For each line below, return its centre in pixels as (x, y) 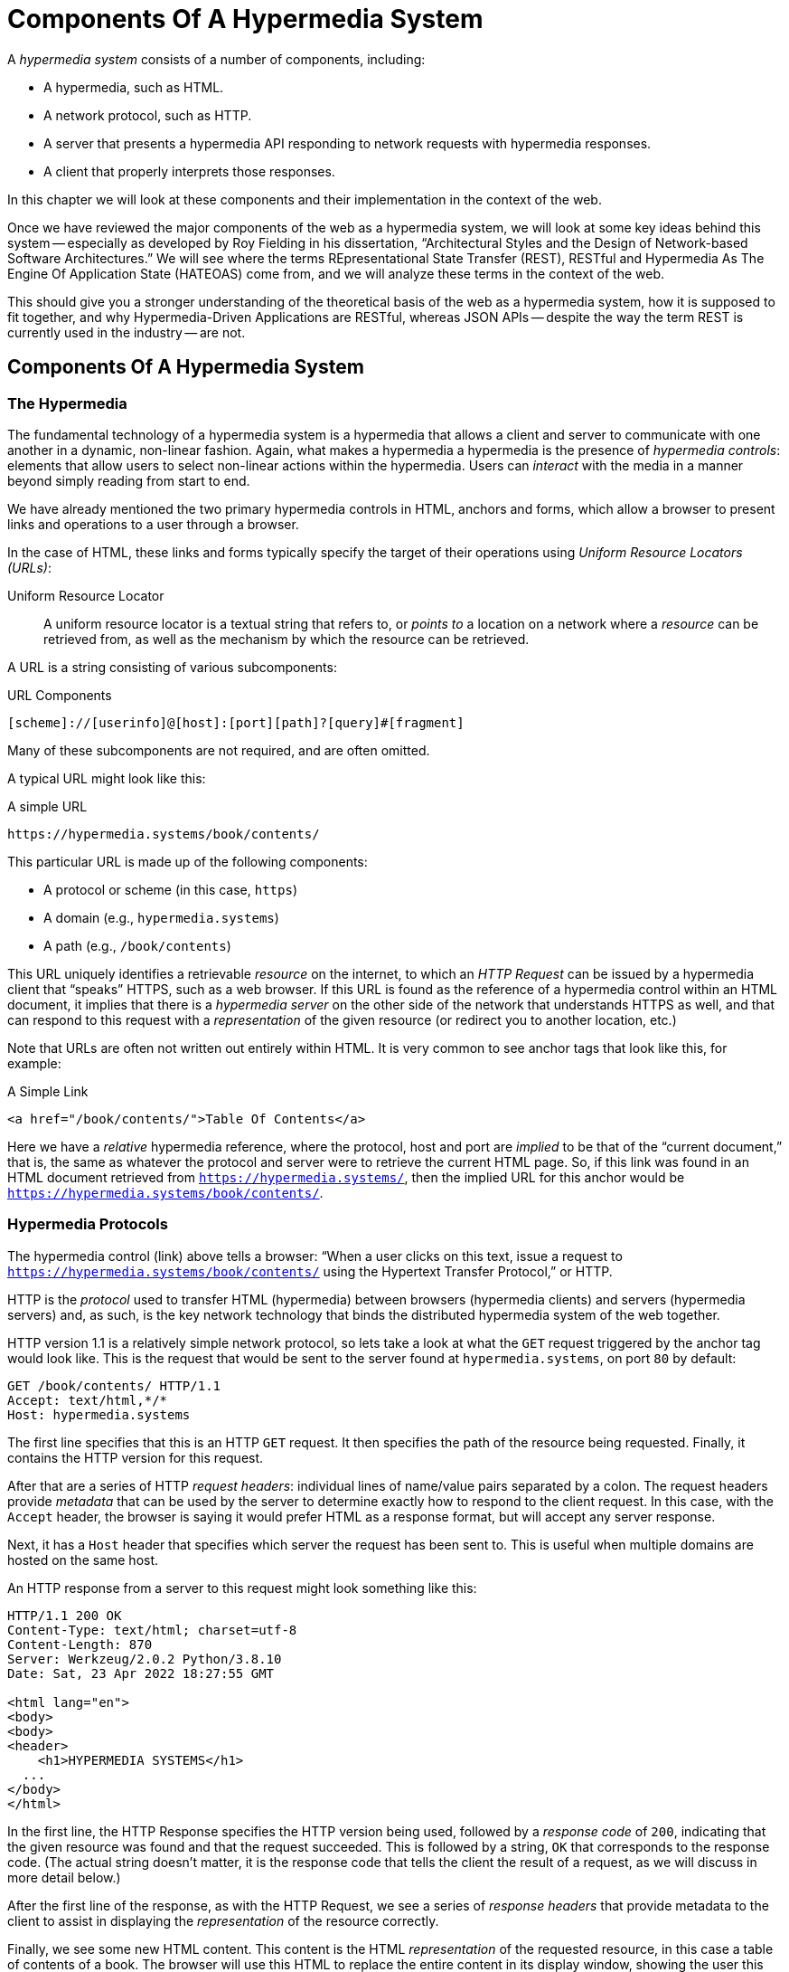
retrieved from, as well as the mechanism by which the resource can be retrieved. (286, 639)
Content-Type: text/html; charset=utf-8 (152, 1630)
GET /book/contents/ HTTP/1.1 (114, 1385)
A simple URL (47, 806)
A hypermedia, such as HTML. (134, 87)
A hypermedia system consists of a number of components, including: (216, 59)
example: (34, 1063)
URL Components (60, 695)
